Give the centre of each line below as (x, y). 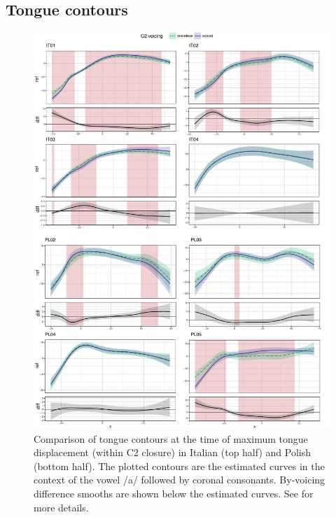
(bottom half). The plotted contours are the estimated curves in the (179, 466)
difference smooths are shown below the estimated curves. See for (174, 493)
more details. (61, 507)
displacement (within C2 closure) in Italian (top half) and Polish (173, 452)
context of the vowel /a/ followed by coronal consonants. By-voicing (180, 480)
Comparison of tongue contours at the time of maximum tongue (171, 438)
